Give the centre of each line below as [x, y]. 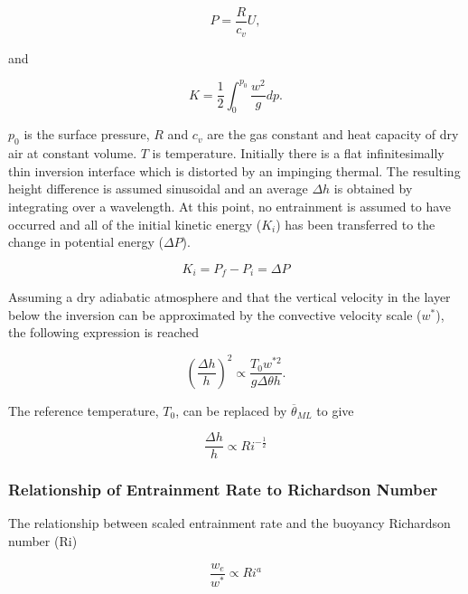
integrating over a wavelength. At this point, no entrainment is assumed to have [230, 207]
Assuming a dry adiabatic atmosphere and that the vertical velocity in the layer [229, 297]
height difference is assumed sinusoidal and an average [158, 189]
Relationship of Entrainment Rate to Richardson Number [223, 490]
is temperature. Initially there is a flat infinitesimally [298, 153]
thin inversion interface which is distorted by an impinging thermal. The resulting [234, 170]
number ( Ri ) [43, 541]
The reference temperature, [84, 410]
